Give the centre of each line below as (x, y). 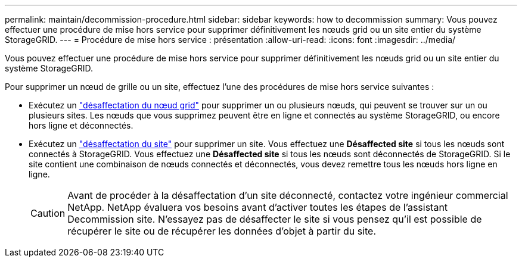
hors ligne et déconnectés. (81, 125)
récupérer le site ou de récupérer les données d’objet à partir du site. (222, 231)
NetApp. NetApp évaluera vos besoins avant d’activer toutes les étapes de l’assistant (258, 207)
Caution (48, 213)
